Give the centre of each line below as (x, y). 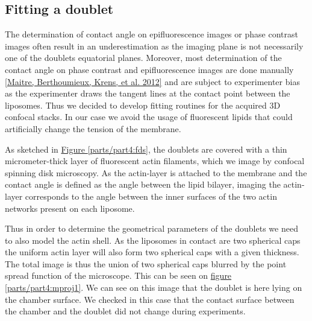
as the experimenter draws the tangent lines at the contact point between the (148, 93)
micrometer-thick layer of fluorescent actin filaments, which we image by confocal (155, 161)
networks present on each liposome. (70, 208)
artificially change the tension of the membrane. (93, 128)
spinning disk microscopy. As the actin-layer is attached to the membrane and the (156, 172)
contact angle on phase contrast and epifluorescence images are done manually (149, 69)
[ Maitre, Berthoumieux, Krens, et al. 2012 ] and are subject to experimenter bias (152, 81)
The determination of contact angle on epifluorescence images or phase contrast (151, 34)
